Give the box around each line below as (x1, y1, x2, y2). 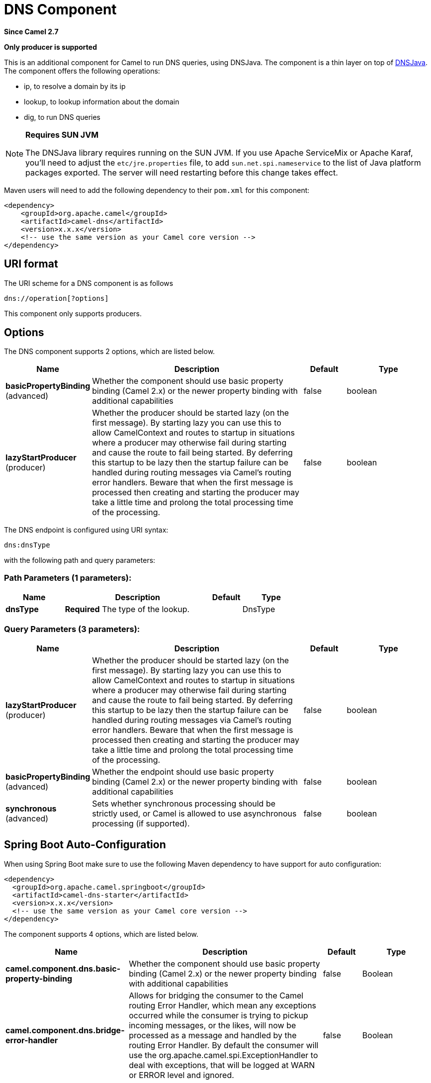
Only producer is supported (4, 42, 97, 51)
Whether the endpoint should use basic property (92, 766, 274, 777)
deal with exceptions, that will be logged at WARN (129, 1060, 315, 1070)
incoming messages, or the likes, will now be (129, 1020, 296, 1030)
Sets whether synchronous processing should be (92, 798, 275, 809)
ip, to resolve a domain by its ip (24, 82, 126, 90)
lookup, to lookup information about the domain (24, 97, 179, 106)
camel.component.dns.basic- (5, 963, 121, 974)
